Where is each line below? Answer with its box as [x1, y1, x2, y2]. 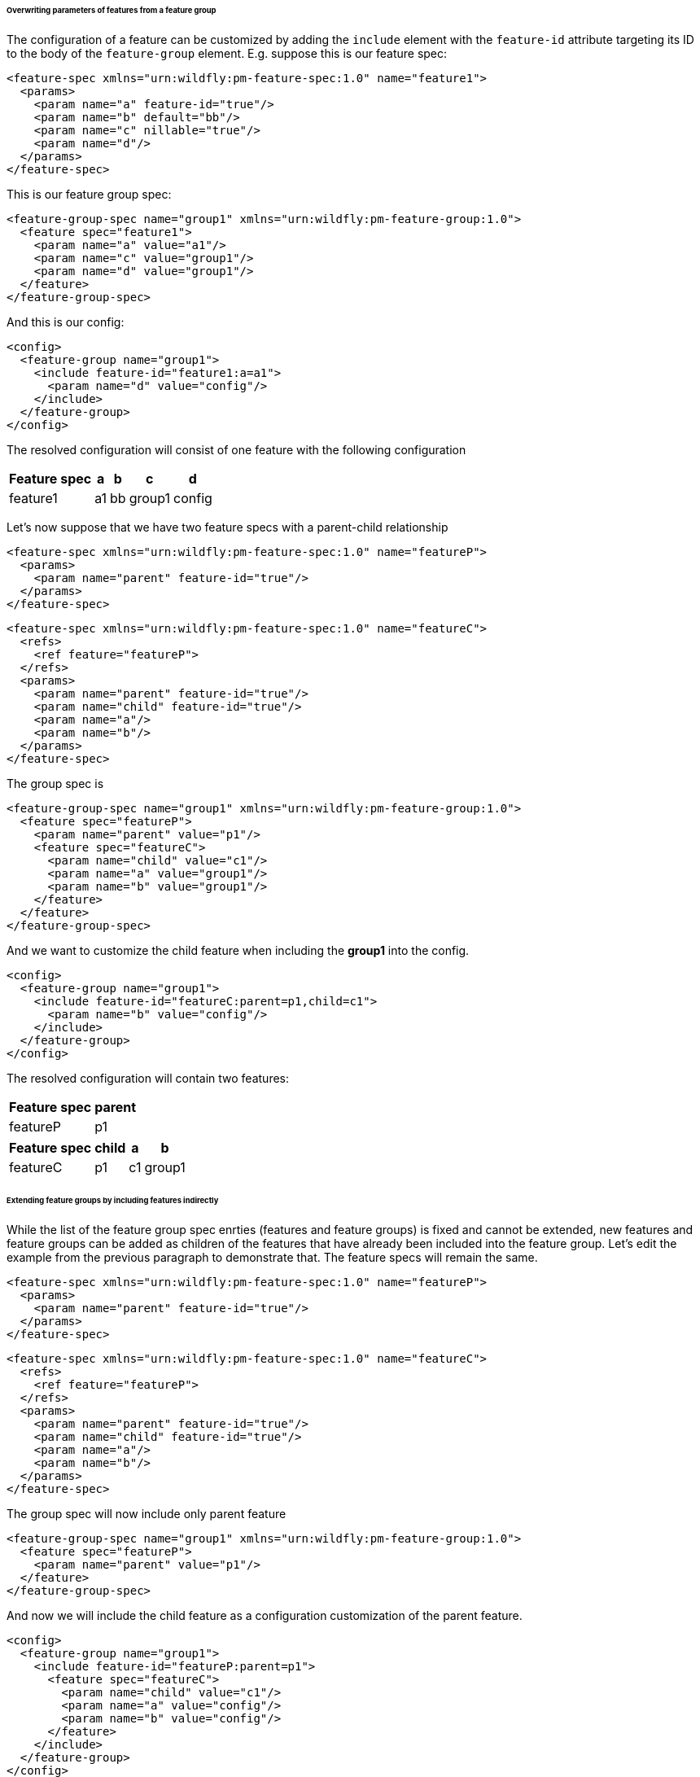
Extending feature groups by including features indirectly [7, 1195, 219, 1205]
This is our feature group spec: [7, 186, 172, 201]
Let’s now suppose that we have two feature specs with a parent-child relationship [7, 519, 448, 534]
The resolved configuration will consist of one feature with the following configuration [7, 442, 466, 457]
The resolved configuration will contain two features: [7, 1070, 290, 1085]
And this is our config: [7, 314, 125, 329]
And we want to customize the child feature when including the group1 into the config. [7, 943, 470, 957]
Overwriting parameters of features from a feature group [7, 6, 217, 15]
